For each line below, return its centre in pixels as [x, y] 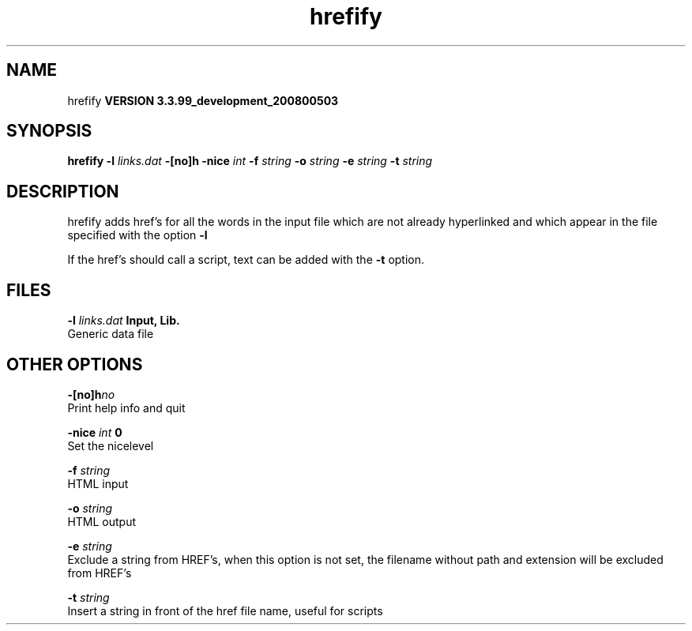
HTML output [102, 521]
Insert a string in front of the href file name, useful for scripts [225, 610]
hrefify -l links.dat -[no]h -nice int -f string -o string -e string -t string [250, 161]
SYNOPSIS [49, 131]
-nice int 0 [95, 432]
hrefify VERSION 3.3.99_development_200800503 [203, 100]
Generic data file [111, 334]
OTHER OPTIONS [75, 364]
